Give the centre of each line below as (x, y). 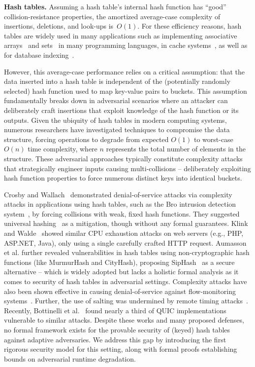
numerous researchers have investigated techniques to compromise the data (117, 129)
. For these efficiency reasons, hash (190, 26)
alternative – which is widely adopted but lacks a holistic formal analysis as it (121, 272)
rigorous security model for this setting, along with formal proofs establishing (121, 349)
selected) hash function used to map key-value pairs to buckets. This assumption (126, 91)
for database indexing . (39, 55)
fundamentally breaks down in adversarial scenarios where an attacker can (116, 100)
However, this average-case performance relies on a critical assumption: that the (125, 71)
